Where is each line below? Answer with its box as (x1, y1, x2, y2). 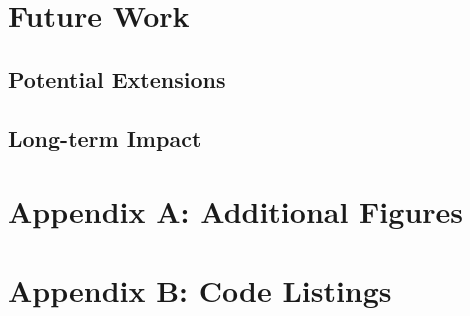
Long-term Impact (8, 122, 202, 153)
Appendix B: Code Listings (8, 269, 392, 310)
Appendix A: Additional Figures (8, 191, 464, 232)
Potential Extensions (8, 63, 226, 94)
